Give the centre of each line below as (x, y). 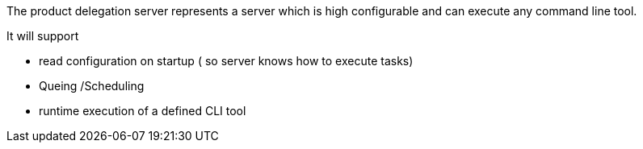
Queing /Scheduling (92, 86)
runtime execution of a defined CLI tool (143, 111)
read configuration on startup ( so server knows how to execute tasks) (226, 61)
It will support (43, 36)
